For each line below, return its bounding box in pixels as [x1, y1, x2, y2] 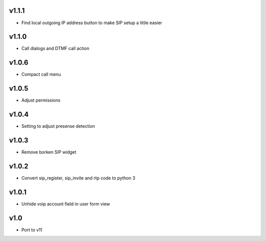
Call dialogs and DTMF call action [21, 45, 90, 51]
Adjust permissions [21, 97, 61, 103]
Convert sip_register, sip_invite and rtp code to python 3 [21, 175, 135, 181]
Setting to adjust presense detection [21, 123, 96, 129]
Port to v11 [21, 227, 43, 233]
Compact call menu [21, 72, 61, 78]
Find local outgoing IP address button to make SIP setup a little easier [21, 20, 163, 26]
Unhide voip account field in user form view [21, 201, 110, 207]
